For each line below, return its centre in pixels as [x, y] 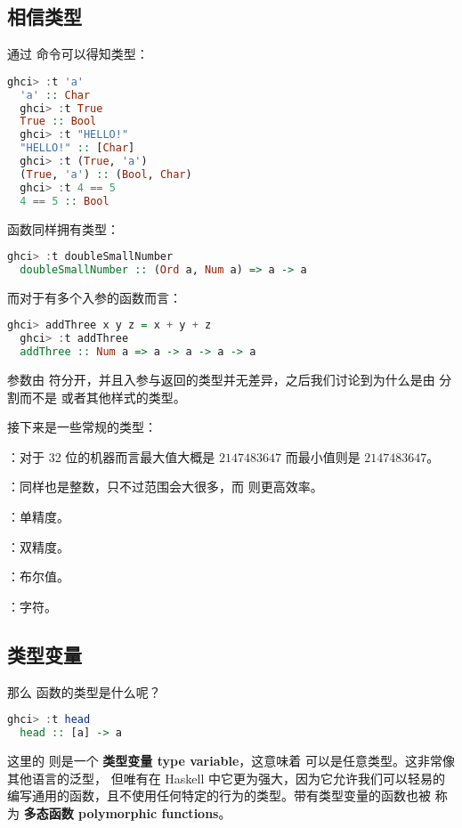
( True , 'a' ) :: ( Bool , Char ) [106, 174]
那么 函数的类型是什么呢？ [84, 691]
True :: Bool [58, 122]
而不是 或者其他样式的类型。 [102, 397]
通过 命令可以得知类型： [78, 54]
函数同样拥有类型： [63, 228]
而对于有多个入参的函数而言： [94, 297]
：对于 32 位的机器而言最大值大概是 [111, 456]
